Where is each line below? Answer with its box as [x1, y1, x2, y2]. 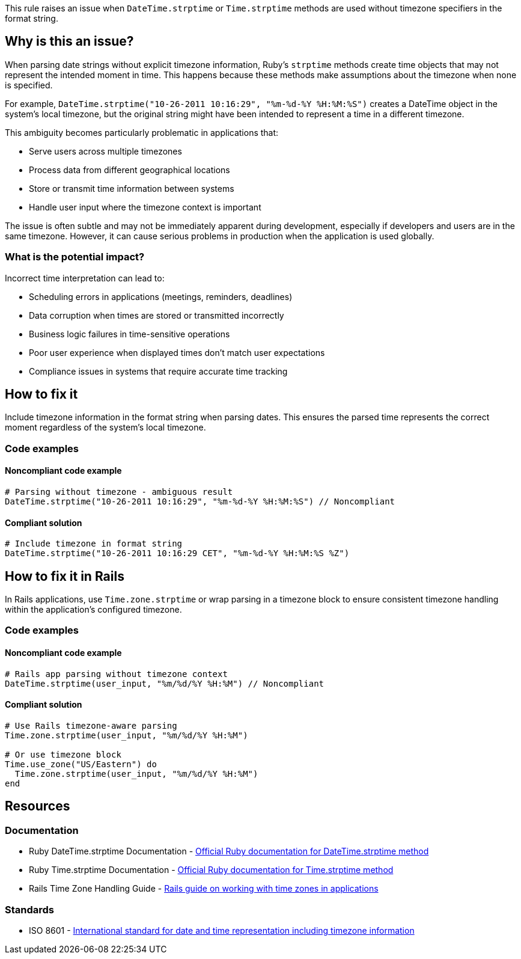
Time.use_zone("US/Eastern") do [5, 759, 157, 769]
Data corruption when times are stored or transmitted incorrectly [29, 310, 284, 320]
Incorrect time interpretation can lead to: [5, 272, 165, 283]
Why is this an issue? [5, 34, 134, 49]
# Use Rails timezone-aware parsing [5, 720, 177, 731]
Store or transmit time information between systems [29, 183, 234, 194]
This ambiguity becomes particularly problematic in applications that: [5, 127, 279, 138]
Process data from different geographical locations [29, 164, 230, 175]
